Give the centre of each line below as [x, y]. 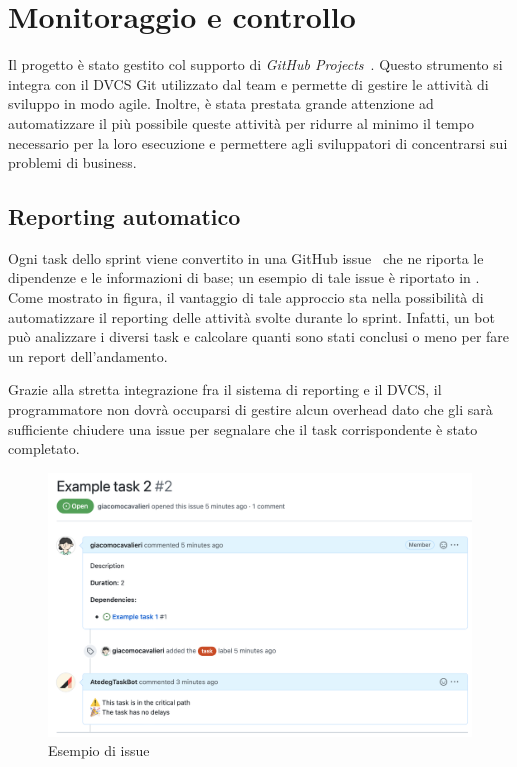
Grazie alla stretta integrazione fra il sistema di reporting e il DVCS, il [225, 389]
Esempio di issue [99, 750]
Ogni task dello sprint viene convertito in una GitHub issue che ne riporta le [246, 257]
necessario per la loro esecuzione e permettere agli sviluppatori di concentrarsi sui [258, 142]
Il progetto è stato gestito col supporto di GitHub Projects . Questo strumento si [255, 64]
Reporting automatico [124, 216]
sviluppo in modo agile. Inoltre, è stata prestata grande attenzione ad [221, 103]
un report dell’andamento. [88, 355]
